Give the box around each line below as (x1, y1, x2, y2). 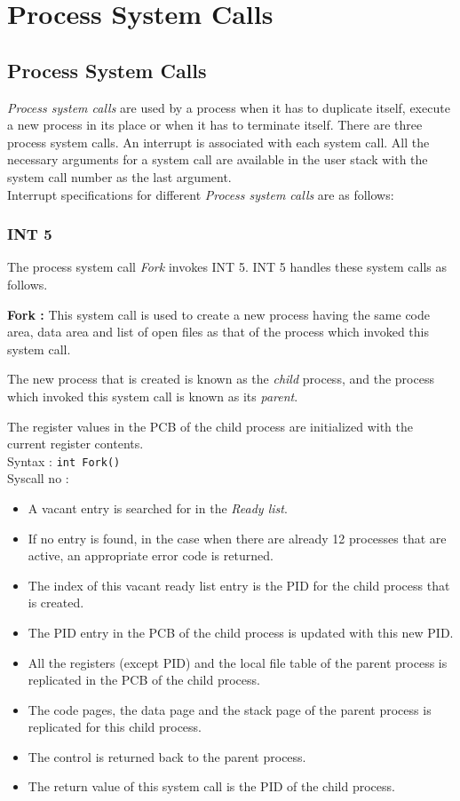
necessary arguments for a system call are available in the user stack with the (7, 150, 428, 169)
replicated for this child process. (28, 718, 202, 736)
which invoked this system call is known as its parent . (7, 386, 298, 405)
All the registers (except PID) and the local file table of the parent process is (28, 653, 448, 671)
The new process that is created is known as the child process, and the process (7, 369, 434, 388)
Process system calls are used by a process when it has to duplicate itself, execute (7, 98, 450, 116)
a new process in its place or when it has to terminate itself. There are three (7, 115, 423, 134)
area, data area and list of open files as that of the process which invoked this (7, 322, 430, 341)
